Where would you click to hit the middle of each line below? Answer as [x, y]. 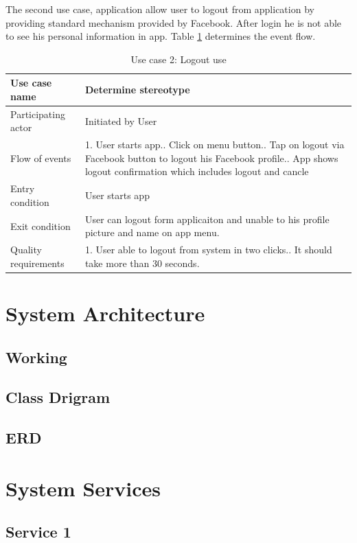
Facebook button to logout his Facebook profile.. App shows [211, 158]
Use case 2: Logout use [178, 59]
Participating [38, 114]
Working [36, 357]
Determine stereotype [137, 90]
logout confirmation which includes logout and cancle [197, 171]
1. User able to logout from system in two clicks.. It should [208, 250]
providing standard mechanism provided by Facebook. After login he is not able [174, 22]
